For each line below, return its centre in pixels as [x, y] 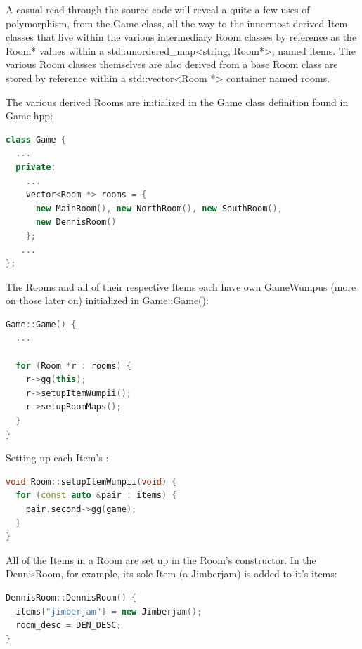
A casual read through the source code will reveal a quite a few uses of [158, 9]
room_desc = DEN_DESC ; [69, 625]
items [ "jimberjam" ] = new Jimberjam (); [109, 611]
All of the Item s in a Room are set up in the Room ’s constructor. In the [161, 559]
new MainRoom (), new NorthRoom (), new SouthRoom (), [159, 208]
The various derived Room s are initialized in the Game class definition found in [177, 101]
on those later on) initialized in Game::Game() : [107, 300]
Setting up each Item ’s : [57, 458]
